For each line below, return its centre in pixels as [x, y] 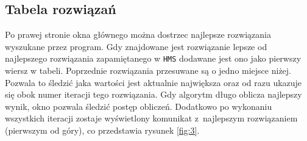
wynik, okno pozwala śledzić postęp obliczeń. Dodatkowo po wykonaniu [139, 106]
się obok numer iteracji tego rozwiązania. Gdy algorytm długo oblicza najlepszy [153, 94]
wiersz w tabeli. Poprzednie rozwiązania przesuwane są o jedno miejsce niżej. [148, 70]
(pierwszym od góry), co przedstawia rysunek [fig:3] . [102, 130]
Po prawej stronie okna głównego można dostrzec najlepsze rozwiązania [138, 34]
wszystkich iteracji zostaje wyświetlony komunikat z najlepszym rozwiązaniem [151, 118]
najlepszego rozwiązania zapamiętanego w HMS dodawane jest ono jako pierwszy [153, 58]
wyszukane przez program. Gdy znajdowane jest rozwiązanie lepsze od [136, 46]
